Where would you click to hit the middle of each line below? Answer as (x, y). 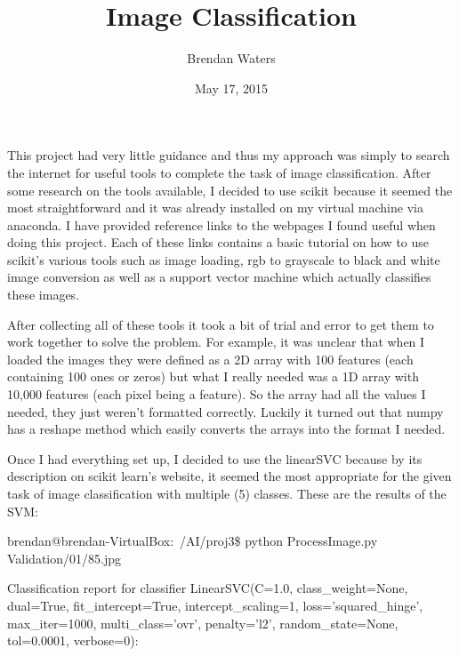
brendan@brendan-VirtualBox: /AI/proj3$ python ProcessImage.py (193, 541)
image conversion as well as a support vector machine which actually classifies (219, 277)
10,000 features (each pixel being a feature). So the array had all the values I (217, 394)
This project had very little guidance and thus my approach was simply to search (229, 155)
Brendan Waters (231, 58)
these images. (44, 295)
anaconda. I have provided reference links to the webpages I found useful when (221, 224)
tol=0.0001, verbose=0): (73, 640)
